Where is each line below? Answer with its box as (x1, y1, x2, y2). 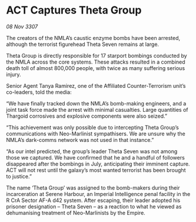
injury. (6, 71, 22, 78)
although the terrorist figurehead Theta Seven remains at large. (6, 41, 160, 48)
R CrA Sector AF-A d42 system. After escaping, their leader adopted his (6, 197, 181, 204)
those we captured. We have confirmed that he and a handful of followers (6, 154, 185, 161)
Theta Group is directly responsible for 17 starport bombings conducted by (6, 52, 187, 59)
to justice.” (6, 173, 32, 180)
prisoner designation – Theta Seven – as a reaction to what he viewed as (6, 203, 182, 210)
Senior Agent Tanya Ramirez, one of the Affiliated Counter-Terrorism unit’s (6, 82, 186, 89)
